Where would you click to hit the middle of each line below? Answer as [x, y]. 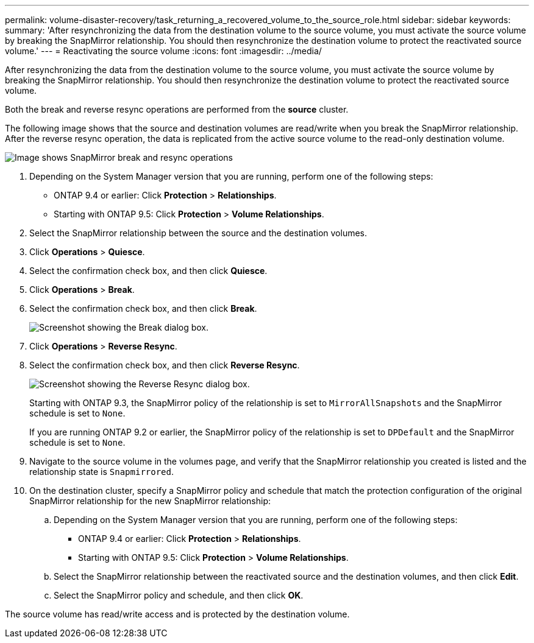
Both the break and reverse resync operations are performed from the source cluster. [177, 109]
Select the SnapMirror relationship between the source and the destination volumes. [198, 233]
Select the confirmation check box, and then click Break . [143, 308]
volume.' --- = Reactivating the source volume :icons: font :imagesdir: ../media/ [163, 51]
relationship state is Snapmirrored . [102, 472]
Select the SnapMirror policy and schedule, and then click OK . [179, 595]
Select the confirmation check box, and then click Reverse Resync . [165, 365]
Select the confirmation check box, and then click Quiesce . [148, 271]
